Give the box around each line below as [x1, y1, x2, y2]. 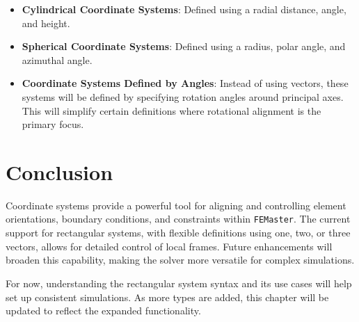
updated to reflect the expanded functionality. [6, 303, 201, 318]
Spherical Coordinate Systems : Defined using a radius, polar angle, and [22, 39, 346, 54]
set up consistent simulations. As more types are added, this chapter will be [6, 289, 329, 304]
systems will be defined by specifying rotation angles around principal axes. [22, 89, 344, 104]
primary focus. [22, 117, 84, 131]
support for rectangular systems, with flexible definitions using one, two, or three [6, 225, 351, 240]
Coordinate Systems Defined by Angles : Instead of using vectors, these [22, 76, 349, 90]
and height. [22, 15, 70, 30]
